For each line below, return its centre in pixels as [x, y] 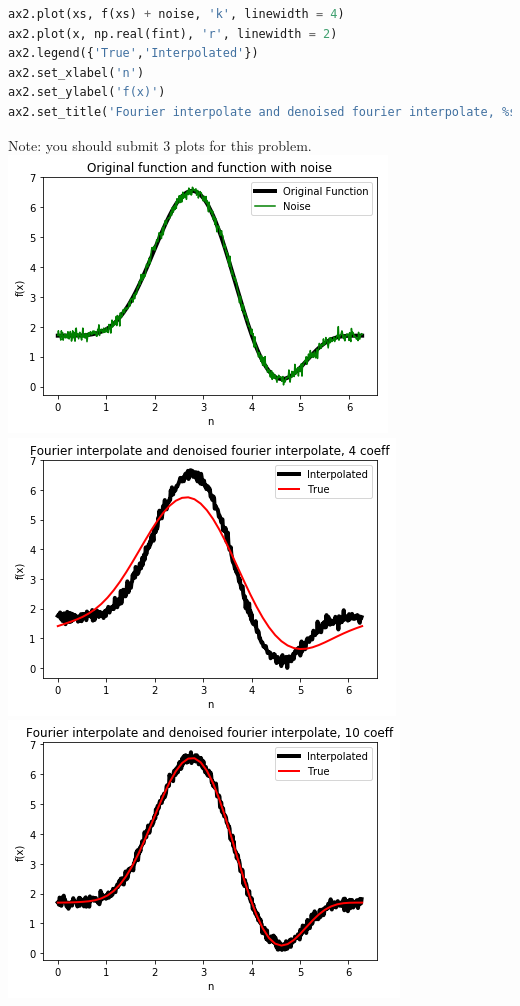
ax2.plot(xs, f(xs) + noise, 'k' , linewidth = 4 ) [176, 14]
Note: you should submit [83, 144]
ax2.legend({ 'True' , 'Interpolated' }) [133, 53]
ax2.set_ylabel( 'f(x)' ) [87, 92]
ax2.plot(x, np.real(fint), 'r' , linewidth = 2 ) [173, 33]
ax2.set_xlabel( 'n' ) [76, 72]
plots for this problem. [243, 144]
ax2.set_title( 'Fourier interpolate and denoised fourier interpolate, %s [262, 111]
